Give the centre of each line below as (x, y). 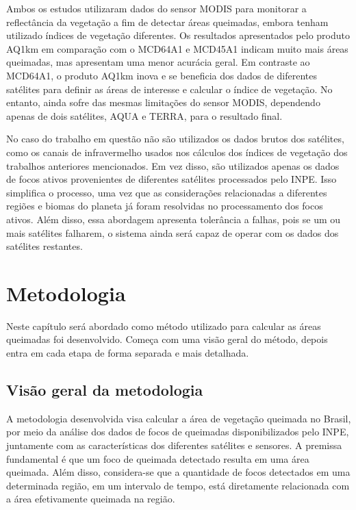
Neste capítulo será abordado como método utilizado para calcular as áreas (164, 326)
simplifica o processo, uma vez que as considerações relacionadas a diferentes (167, 192)
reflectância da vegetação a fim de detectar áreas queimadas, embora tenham (167, 22)
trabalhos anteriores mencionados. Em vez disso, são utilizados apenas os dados (173, 165)
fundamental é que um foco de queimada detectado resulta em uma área (158, 458)
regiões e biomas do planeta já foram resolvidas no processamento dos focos (165, 206)
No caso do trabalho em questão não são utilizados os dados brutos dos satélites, (175, 139)
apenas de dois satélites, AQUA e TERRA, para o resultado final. (144, 115)
